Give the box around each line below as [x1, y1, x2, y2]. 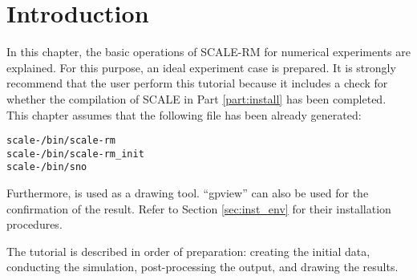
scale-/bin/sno [6, 161, 87, 173]
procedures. [6, 216, 63, 233]
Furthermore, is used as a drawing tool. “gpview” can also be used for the [6, 185, 369, 201]
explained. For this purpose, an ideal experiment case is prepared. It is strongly [6, 59, 396, 75]
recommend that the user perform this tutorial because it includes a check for [6, 75, 388, 91]
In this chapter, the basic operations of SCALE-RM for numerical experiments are [6, 43, 411, 60]
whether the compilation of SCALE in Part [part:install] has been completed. [6, 90, 387, 107]
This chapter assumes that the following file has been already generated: [6, 106, 362, 123]
